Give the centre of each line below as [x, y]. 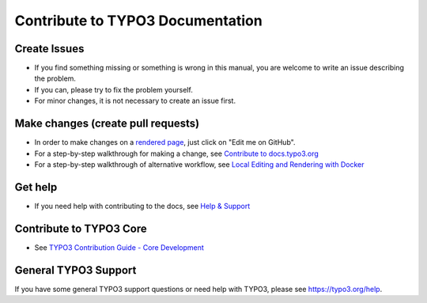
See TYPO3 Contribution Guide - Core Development [119, 247]
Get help [36, 187]
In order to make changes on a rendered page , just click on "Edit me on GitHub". [165, 142]
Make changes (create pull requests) [107, 124]
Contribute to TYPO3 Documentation [138, 21]
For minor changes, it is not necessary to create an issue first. [135, 101]
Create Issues [49, 49]
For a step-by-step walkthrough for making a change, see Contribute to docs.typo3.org [177, 153]
